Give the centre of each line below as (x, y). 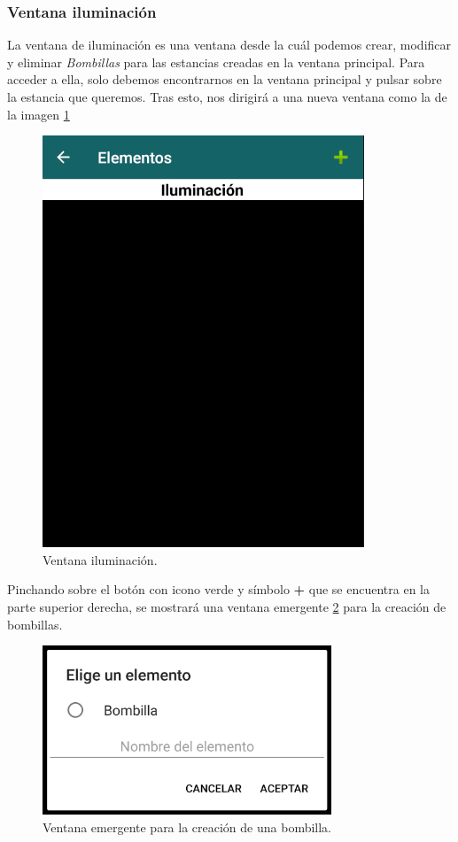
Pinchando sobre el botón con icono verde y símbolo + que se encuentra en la (219, 589)
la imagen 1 (39, 114)
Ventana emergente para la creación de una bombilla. (187, 827)
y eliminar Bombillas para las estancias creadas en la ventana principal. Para (216, 62)
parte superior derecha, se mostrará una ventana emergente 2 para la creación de (227, 606)
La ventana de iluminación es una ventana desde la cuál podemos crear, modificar (229, 45)
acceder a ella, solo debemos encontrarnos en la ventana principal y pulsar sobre (225, 79)
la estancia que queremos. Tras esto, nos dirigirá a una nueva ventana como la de (227, 97)
